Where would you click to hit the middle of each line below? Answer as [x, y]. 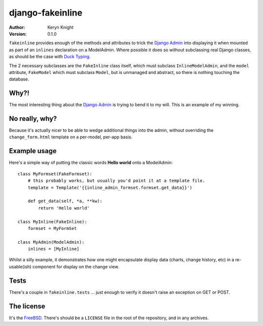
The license [27, 306]
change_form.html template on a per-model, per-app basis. [71, 137]
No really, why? [33, 119]
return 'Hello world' [64, 208]
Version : [18, 34]
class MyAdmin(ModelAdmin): [51, 242]
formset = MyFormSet [52, 228]
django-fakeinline [46, 13]
